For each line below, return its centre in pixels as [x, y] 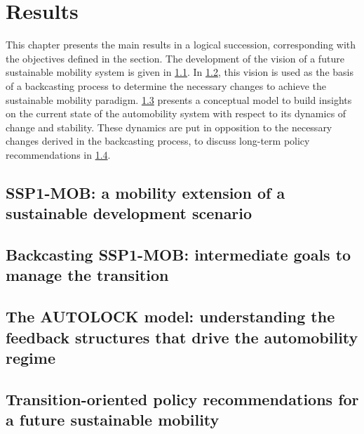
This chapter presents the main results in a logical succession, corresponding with [181, 45]
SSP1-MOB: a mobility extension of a [146, 192]
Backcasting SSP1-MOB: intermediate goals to [178, 255]
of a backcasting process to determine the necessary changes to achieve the [166, 85]
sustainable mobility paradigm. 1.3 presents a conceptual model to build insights [179, 99]
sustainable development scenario [129, 213]
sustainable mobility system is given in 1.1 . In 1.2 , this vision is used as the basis [180, 72]
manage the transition [87, 275]
